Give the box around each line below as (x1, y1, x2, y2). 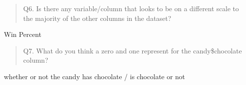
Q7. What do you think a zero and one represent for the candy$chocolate (23, 45, 242, 55)
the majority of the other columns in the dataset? (23, 13, 171, 23)
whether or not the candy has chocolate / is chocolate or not (4, 71, 185, 81)
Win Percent (4, 29, 41, 39)
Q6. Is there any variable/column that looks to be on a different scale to (23, 3, 239, 13)
